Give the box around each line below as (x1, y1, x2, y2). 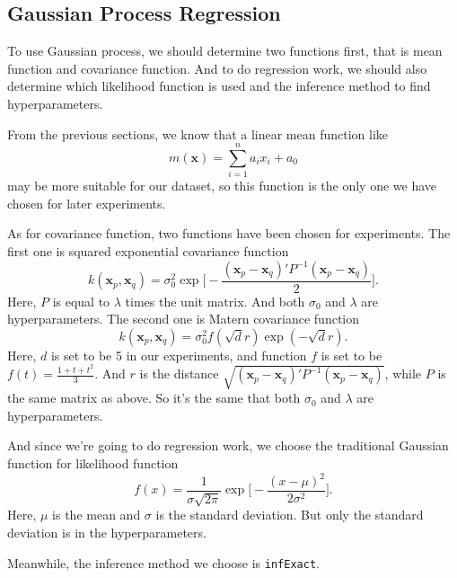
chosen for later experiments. (7, 193, 166, 212)
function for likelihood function (7, 453, 179, 472)
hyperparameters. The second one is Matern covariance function (7, 309, 360, 328)
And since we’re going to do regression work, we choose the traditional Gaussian (7, 436, 449, 455)
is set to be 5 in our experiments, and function (50, 345, 307, 364)
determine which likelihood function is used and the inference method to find (7, 76, 431, 95)
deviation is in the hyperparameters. (7, 523, 207, 542)
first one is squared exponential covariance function (7, 242, 289, 261)
